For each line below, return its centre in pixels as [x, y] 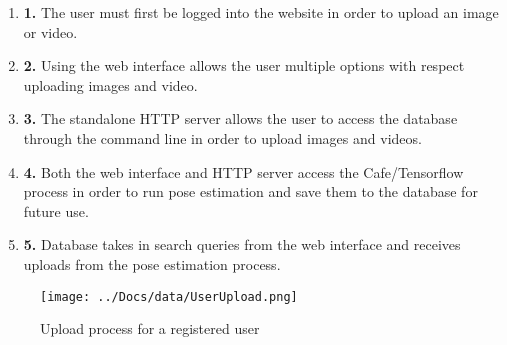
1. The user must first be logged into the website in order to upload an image [261, 12]
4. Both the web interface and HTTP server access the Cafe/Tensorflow [243, 171]
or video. [50, 31]
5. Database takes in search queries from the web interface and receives [242, 244]
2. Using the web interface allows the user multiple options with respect [244, 65]
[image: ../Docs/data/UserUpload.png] [169, 296]
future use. [56, 210]
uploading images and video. [110, 84]
